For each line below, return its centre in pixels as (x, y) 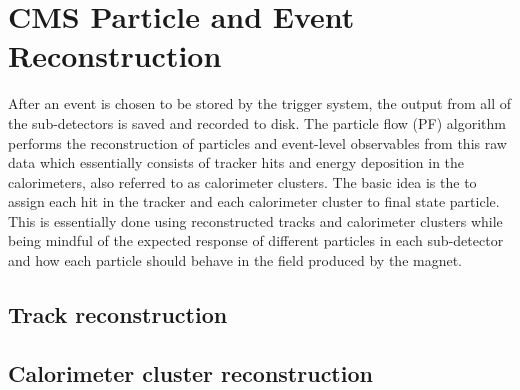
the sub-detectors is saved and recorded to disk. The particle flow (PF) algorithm (257, 122)
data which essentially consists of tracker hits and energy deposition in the (236, 162)
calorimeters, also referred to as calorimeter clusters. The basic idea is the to (242, 181)
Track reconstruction (118, 314)
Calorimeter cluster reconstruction (190, 372)
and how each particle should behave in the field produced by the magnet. (235, 260)
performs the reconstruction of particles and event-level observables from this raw (257, 142)
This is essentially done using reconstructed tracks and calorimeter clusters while (255, 220)
